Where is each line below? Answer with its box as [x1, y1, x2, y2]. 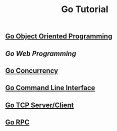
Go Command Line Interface [5, 83, 95, 92]
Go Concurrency [5, 66, 58, 75]
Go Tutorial [61, 4, 108, 15]
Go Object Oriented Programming [5, 32, 112, 41]
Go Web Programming [5, 49, 77, 58]
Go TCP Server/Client [5, 101, 74, 109]
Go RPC [5, 118, 30, 127]
